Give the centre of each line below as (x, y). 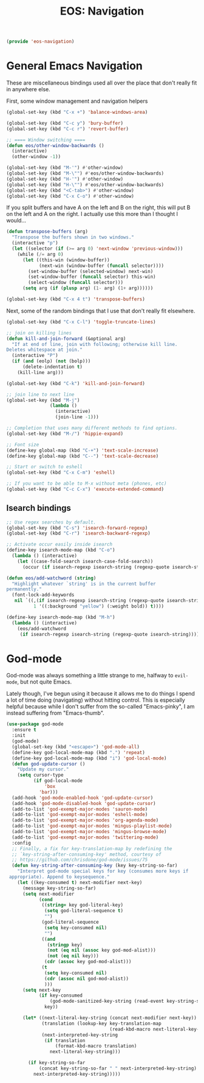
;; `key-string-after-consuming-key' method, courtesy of (87, 854)
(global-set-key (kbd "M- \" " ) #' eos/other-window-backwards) (85, 173)
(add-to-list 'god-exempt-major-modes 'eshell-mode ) (80, 815)
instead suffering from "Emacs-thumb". (55, 713)
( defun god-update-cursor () (49, 764)
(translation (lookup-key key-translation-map (102, 1023)
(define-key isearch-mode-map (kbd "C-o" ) (61, 550)
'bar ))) (49, 792)
